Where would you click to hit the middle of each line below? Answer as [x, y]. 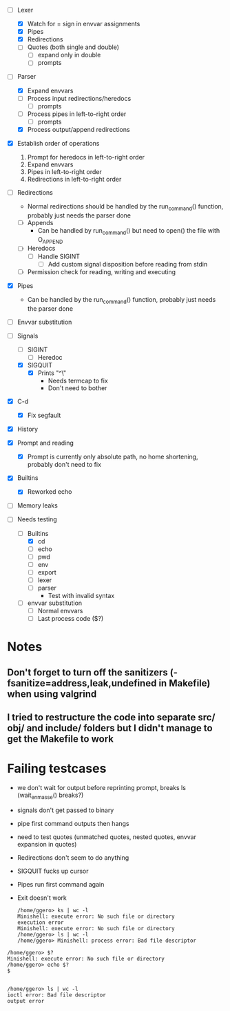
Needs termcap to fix [78, 381]
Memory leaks [38, 505]
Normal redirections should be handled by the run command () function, [125, 207]
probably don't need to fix [64, 465]
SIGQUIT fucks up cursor [53, 871]
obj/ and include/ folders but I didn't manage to [110, 728]
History [28, 429]
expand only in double [69, 55]
